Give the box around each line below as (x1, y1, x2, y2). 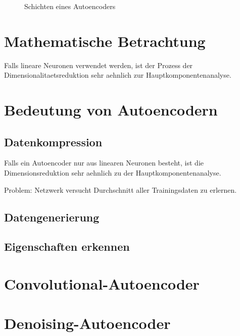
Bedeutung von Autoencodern (4, 99, 218, 120)
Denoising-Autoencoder (4, 313, 171, 333)
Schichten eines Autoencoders (24, 1, 116, 11)
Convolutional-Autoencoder (4, 273, 200, 294)
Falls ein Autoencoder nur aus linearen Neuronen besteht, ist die (4, 157, 204, 168)
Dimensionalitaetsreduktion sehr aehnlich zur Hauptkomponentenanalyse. (4, 70, 231, 80)
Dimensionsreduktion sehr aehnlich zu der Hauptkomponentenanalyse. (4, 167, 221, 178)
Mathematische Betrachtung (4, 30, 206, 51)
